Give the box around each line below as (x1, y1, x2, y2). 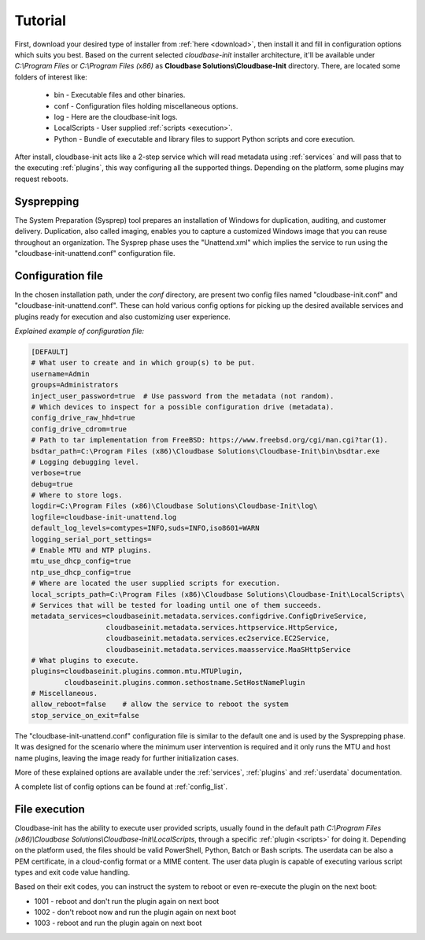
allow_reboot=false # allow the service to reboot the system (31, 700, 289, 709)
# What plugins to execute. (31, 656, 139, 664)
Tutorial (14, 12, 67, 29)
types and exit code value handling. (14, 867, 130, 877)
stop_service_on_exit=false (31, 711, 139, 720)
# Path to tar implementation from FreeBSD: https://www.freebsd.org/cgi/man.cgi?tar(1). (31, 435, 389, 445)
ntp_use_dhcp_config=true (31, 568, 131, 576)
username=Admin (31, 369, 90, 378)
